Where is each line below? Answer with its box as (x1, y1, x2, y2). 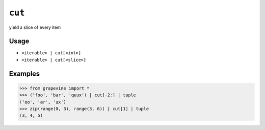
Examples (9, 69, 40, 78)
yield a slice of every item (9, 24, 61, 30)
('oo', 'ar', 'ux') (19, 99, 66, 105)
